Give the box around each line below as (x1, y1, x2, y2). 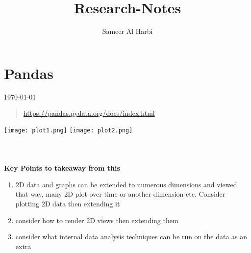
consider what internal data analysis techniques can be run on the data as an (15, 231, 248, 242)
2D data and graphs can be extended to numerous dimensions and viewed (15, 179, 237, 189)
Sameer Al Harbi (102, 26, 153, 36)
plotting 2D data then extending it (15, 199, 120, 209)
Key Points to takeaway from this (4, 163, 120, 173)
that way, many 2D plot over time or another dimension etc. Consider (15, 189, 226, 199)
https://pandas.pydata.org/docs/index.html (23, 108, 155, 118)
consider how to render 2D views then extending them (15, 215, 178, 225)
